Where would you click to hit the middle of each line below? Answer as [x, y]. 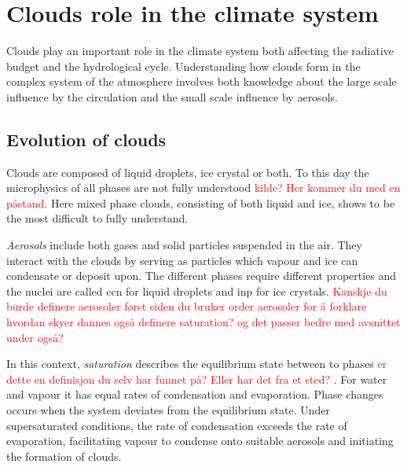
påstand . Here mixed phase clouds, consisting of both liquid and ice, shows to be [201, 202]
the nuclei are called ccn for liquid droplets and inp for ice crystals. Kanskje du [197, 290]
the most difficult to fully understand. [97, 218]
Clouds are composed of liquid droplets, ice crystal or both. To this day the [188, 172]
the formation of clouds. [64, 456]
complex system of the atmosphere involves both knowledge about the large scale [202, 81]
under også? [35, 337]
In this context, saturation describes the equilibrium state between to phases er [197, 364]
